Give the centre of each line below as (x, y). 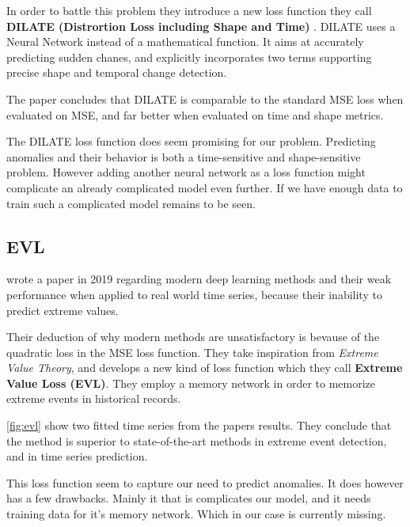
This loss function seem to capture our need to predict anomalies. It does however (205, 482)
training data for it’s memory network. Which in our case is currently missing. (196, 514)
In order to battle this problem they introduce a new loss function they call (189, 10)
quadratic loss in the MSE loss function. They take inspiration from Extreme (192, 352)
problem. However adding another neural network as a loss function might (186, 172)
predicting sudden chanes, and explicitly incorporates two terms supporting (189, 57)
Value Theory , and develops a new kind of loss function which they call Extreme (205, 368)
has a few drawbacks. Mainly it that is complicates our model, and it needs (189, 498)
